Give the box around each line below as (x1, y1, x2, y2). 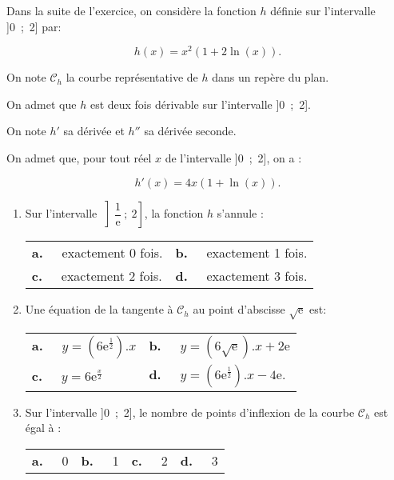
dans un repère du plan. (212, 69, 329, 86)
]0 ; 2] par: (6, 18, 62, 34)
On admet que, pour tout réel (6, 150, 152, 166)
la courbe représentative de (66, 69, 198, 86)
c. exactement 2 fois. (31, 266, 162, 286)
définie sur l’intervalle (270, 2, 376, 18)
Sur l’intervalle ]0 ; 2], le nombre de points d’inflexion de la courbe (25, 403, 355, 420)
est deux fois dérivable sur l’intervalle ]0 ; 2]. (90, 95, 311, 112)
